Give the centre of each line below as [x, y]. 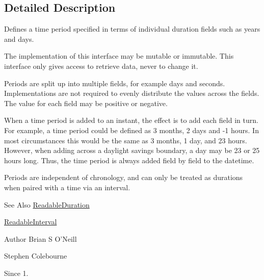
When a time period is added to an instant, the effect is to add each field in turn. [131, 120]
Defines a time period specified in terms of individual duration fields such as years [132, 29]
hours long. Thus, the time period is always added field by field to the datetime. [129, 160]
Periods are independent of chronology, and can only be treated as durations [124, 177]
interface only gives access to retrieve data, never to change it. [101, 66]
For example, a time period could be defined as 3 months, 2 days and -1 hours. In [131, 130]
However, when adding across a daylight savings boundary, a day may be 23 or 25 [132, 150]
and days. [19, 39]
